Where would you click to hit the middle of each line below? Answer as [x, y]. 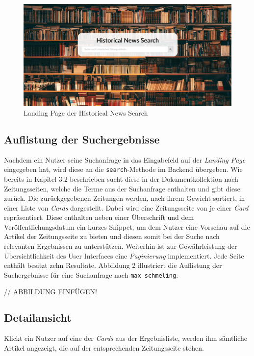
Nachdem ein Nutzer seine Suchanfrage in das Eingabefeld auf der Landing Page [125, 159]
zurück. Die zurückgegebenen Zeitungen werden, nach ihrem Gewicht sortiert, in [125, 198]
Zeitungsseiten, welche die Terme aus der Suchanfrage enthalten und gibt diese [122, 188]
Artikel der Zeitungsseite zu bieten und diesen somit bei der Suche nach [112, 236]
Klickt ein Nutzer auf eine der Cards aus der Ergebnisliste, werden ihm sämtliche [126, 338]
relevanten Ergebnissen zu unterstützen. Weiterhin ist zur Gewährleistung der [121, 246]
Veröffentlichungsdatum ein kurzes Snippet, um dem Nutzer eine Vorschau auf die [127, 226]
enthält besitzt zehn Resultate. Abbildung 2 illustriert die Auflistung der [113, 265]
